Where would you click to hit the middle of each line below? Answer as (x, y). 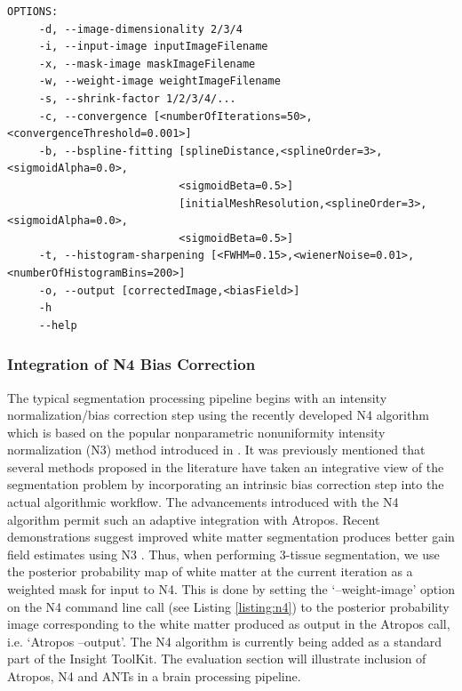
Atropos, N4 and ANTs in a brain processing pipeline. (154, 676)
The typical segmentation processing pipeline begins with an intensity (197, 397)
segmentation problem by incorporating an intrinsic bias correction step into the (226, 484)
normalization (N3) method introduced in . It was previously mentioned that (216, 450)
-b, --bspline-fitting (106, 151)
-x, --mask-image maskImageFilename (147, 64)
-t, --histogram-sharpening (121, 256)
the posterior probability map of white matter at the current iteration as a (210, 571)
